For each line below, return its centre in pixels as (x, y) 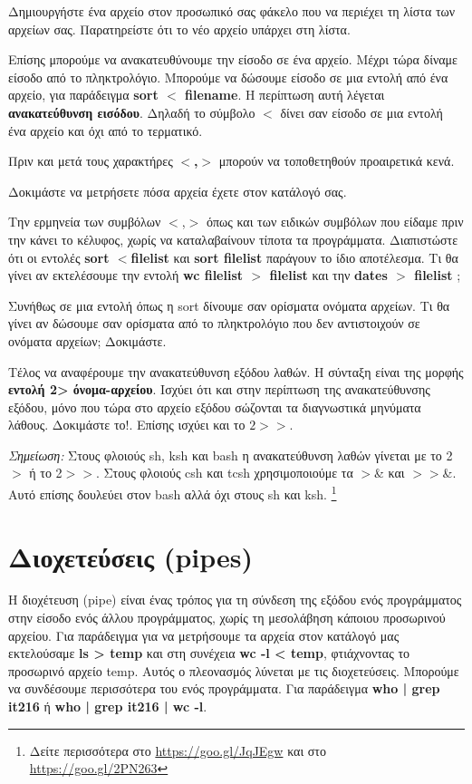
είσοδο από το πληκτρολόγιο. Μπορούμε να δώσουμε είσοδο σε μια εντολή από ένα (228, 77)
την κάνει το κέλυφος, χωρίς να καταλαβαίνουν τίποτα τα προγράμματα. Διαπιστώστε (233, 239)
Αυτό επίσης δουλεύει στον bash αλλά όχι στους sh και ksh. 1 (173, 493)
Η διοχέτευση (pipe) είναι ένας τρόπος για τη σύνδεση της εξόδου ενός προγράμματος (235, 600)
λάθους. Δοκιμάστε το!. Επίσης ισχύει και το (127, 425)
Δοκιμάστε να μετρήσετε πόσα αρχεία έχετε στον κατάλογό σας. (178, 191)
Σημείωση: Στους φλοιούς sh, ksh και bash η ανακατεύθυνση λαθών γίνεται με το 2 (231, 455)
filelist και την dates (328, 275)
